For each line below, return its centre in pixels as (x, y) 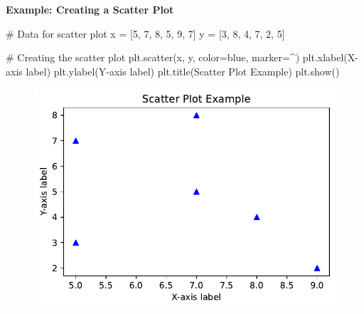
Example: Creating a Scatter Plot (90, 9)
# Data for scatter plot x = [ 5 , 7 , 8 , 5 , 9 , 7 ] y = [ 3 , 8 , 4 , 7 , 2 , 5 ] (145, 33)
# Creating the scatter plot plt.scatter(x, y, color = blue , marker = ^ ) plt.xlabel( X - (182, 57)
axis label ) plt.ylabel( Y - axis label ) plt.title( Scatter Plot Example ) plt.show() (173, 71)
